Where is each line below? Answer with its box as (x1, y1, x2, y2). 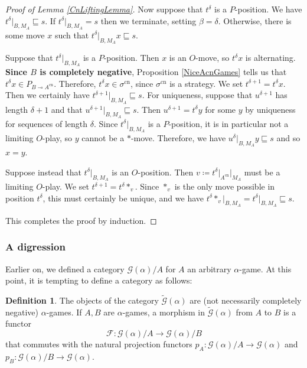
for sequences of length (5, 117, 88, 129)
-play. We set (42, 180, 89, 192)
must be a (244, 165, 280, 178)
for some (205, 103, 236, 115)
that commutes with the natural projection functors (5, 338, 192, 350)
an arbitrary (187, 262, 231, 275)
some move (5, 28, 45, 41)
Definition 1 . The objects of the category (5, 294, 159, 307)
